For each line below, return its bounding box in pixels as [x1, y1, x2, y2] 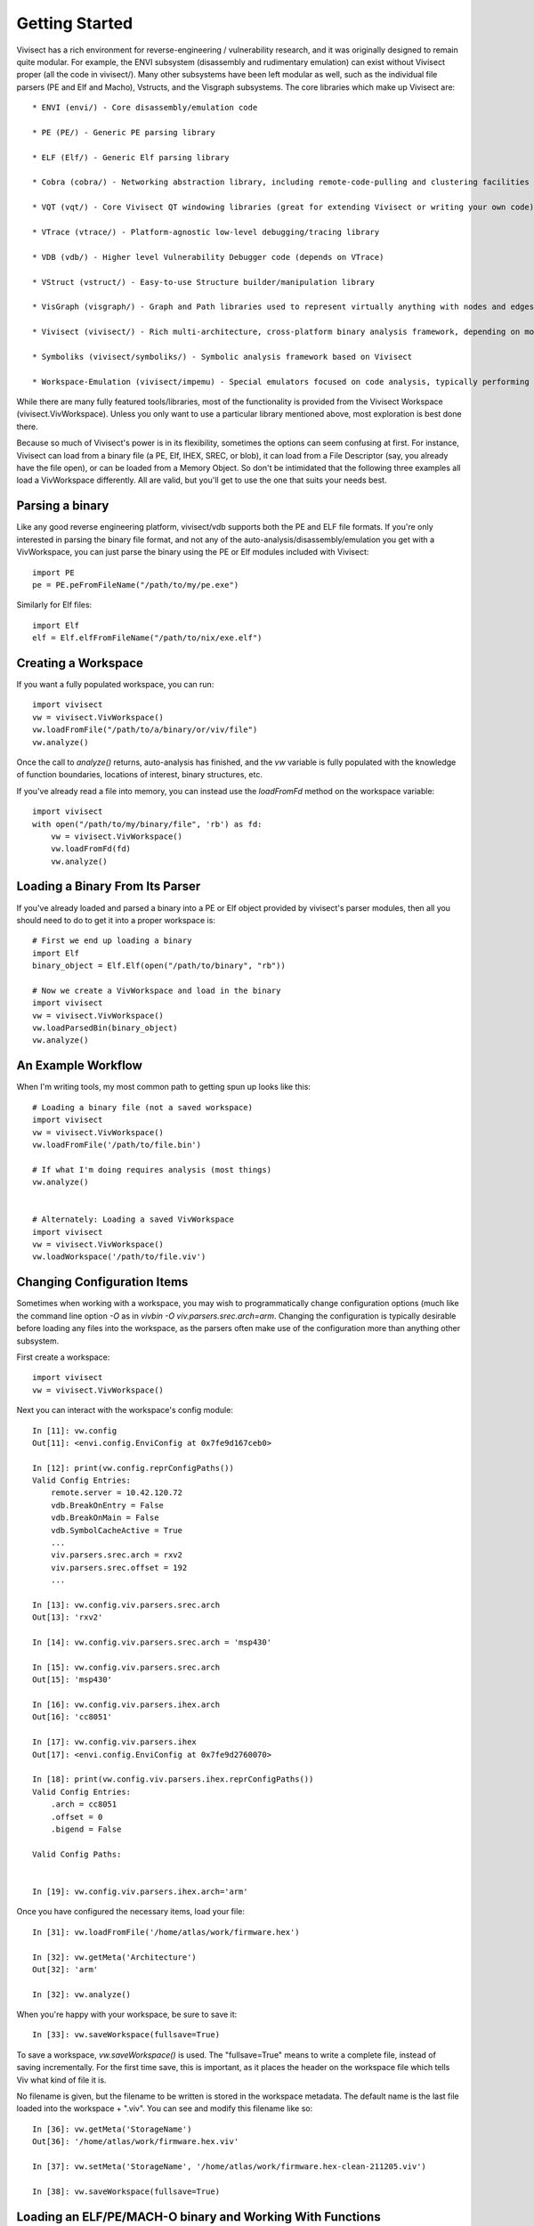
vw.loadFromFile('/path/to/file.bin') [32, 1140, 202, 1150]
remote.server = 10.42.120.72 [50, 1488, 182, 1498]
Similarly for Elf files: [16, 599, 93, 610]
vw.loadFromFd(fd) [50, 844, 132, 854]
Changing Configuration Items [16, 1274, 189, 1290]
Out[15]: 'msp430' [32, 1675, 113, 1685]
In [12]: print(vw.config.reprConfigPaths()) [32, 1463, 235, 1473]
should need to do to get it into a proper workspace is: [16, 914, 215, 925]
